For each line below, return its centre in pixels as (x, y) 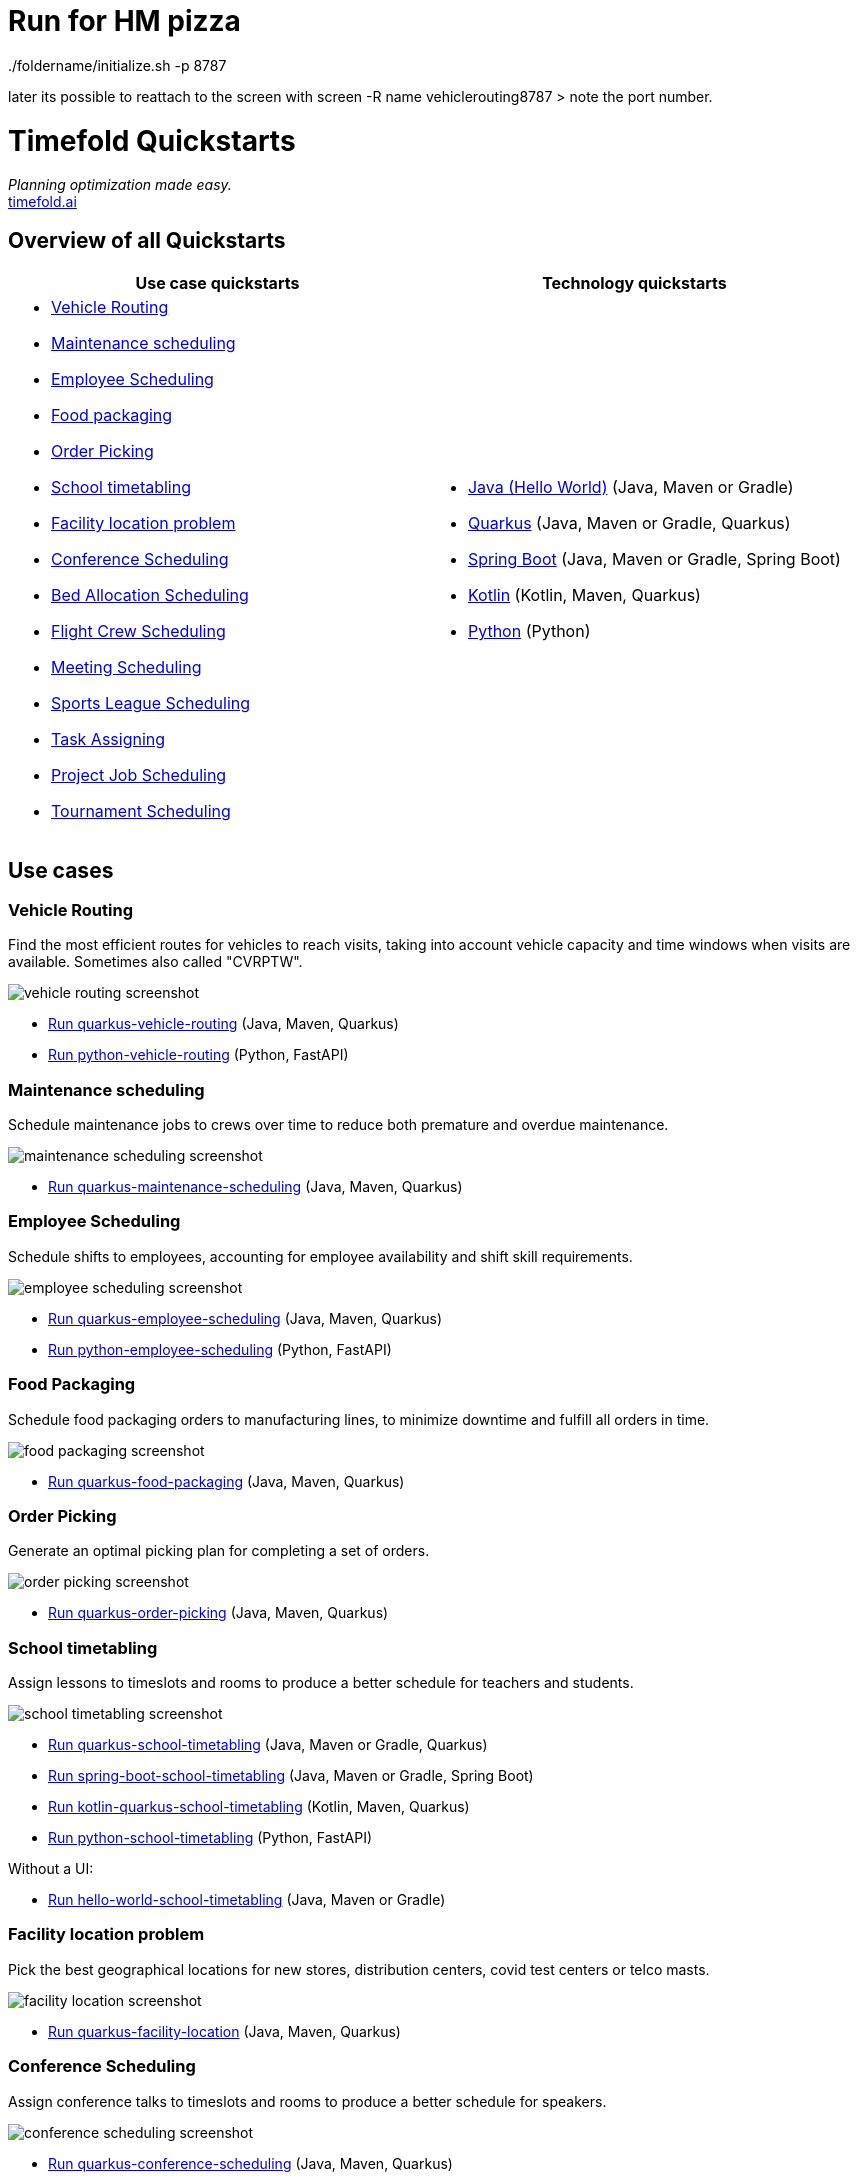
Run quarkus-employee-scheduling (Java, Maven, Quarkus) (245, 1318)
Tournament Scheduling (141, 811)
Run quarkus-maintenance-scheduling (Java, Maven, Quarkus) (255, 1187)
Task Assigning (108, 739)
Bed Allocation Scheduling (150, 595)
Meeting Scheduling (126, 667)
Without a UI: (51, 1869)
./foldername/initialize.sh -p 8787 (117, 65)
